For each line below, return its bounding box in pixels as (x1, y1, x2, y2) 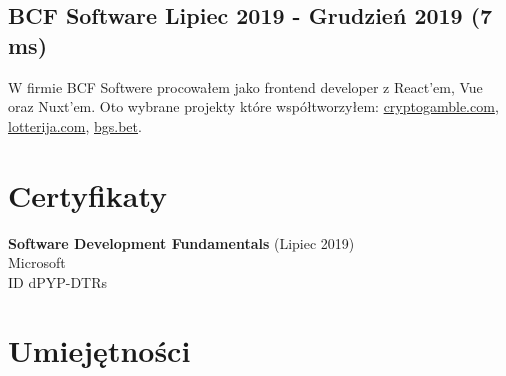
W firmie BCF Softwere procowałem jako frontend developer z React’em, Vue (8, 76, 483, 97)
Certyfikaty (8, 174, 168, 215)
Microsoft (8, 252, 66, 273)
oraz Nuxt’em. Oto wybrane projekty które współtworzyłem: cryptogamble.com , (8, 96, 499, 117)
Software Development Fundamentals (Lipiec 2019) (8, 232, 355, 253)
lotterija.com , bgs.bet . (8, 115, 142, 136)
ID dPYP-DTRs (8, 271, 108, 292)
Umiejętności (8, 330, 191, 371)
